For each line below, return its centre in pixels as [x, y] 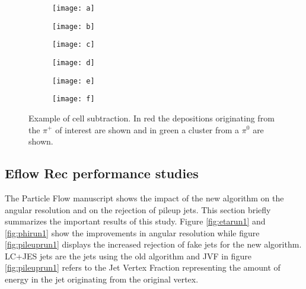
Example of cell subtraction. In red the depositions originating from [152, 118]
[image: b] [74, 26]
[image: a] [74, 8]
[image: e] [74, 81]
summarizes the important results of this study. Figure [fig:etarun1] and [135, 221]
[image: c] [74, 45]
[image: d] [74, 62]
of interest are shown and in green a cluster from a [147, 129]
